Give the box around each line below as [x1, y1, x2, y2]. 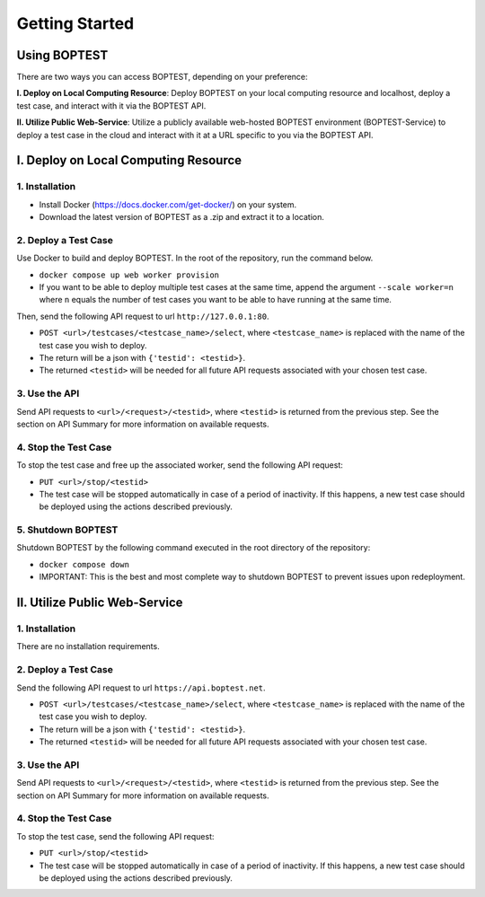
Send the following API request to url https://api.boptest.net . [16, 682, 266, 693]
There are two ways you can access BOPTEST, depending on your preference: [16, 72, 309, 83]
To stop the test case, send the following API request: [16, 831, 215, 841]
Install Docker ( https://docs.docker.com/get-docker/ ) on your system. [39, 198, 297, 210]
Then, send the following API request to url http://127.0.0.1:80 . [16, 311, 269, 321]
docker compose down [39, 559, 130, 569]
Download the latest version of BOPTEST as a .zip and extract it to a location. [39, 212, 325, 223]
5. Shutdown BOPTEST [16, 523, 119, 536]
